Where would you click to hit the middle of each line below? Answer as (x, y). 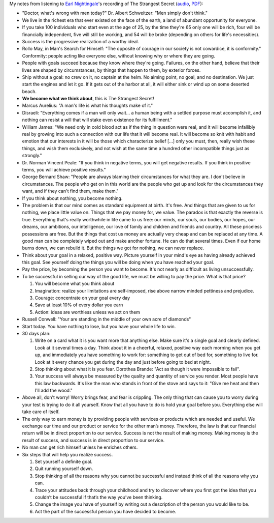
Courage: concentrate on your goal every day (82, 298)
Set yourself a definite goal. (63, 461)
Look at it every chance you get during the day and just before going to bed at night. (123, 362)
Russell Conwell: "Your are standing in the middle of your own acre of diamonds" (107, 319)
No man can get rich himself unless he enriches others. (80, 447)
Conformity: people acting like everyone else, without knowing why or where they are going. (118, 55)
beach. (29, 91)
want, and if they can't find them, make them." (70, 191)
